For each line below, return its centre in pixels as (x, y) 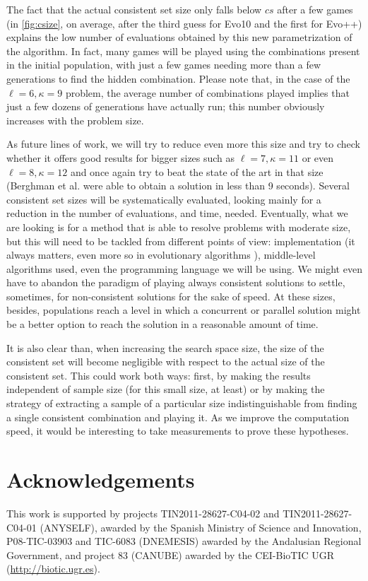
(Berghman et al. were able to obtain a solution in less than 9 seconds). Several (178, 186)
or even (317, 157)
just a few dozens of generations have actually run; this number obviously (166, 106)
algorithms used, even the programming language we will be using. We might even (184, 268)
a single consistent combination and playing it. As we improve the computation (178, 417)
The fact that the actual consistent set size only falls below (134, 9)
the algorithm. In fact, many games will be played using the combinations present (183, 51)
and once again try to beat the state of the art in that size (197, 171)
